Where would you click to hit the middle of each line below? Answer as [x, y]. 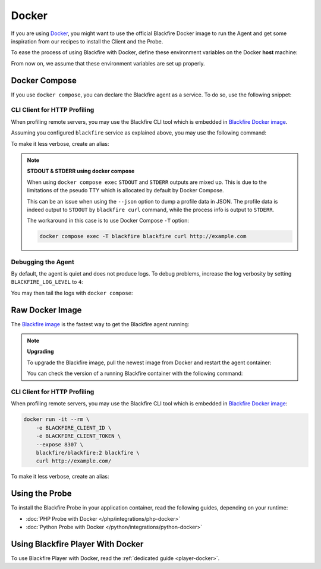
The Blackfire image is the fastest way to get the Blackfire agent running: [100, 324]
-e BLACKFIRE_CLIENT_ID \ [74, 428]
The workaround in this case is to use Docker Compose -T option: [108, 221]
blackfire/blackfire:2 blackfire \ [88, 453]
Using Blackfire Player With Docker [77, 544]
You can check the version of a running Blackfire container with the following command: [135, 373]
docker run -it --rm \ [56, 419]
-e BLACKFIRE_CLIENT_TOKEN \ [78, 436]
